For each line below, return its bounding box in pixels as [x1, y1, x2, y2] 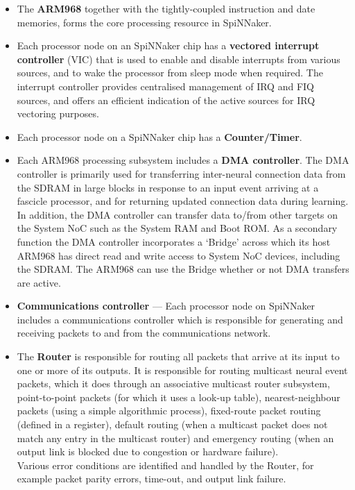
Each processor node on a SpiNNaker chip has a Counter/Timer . [17, 129, 302, 144]
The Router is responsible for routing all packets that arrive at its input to [17, 349, 340, 364]
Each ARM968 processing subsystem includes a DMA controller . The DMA [17, 153, 349, 167]
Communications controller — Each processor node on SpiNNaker [17, 298, 315, 313]
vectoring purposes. [17, 106, 99, 121]
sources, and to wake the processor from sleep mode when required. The [17, 65, 323, 80]
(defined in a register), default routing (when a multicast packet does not [17, 417, 328, 432]
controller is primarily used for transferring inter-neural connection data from [17, 166, 346, 180]
